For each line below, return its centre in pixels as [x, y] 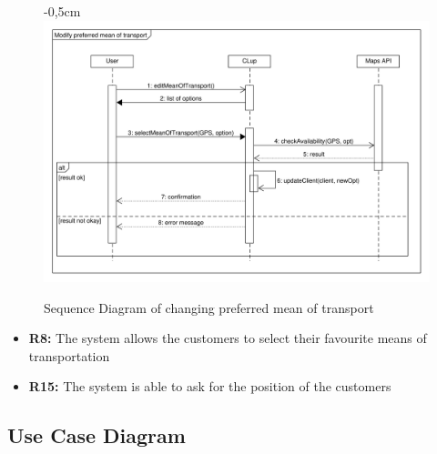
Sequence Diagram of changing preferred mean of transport [209, 307]
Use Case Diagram [97, 435]
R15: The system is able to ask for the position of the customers [210, 386]
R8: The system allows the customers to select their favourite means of [228, 338]
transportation [69, 355]
